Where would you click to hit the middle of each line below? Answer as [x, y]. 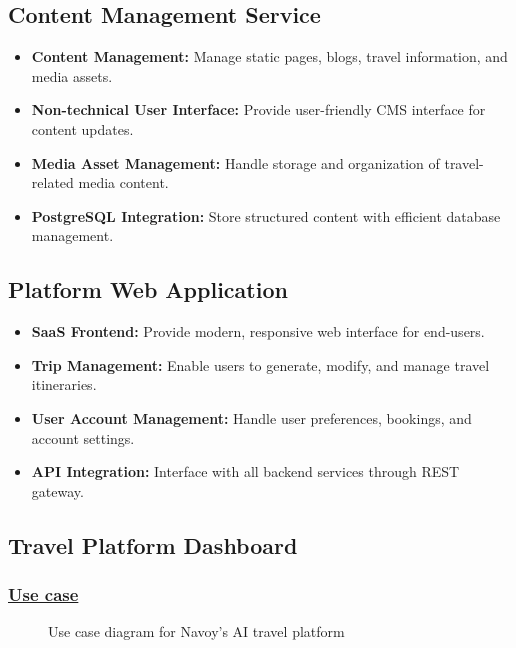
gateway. [57, 490]
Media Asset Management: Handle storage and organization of [235, 162]
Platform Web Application [148, 289]
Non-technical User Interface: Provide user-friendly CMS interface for [258, 109]
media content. [123, 182]
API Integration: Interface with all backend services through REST [245, 471]
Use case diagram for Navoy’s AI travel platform [196, 631]
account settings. [83, 437]
